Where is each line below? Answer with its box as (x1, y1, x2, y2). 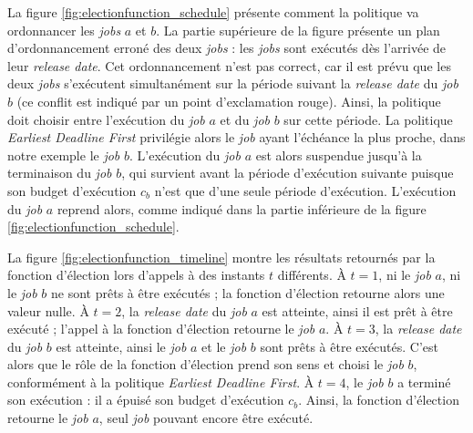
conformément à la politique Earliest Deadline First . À (7, 372, 314, 391)
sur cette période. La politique (283, 109, 453, 129)
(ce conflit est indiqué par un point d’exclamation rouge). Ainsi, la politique (16, 91, 441, 110)
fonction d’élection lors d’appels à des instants (7, 265, 265, 284)
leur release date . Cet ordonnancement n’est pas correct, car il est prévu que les (7, 56, 451, 75)
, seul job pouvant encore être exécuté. (98, 408, 314, 428)
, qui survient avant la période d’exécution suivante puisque (121, 163, 454, 182)
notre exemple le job (7, 145, 120, 164)
